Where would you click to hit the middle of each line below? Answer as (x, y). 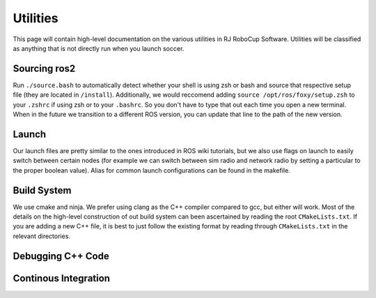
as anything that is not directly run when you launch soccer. (99, 48)
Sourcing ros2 (44, 69)
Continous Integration (62, 278)
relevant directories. (42, 236)
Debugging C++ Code (61, 256)
